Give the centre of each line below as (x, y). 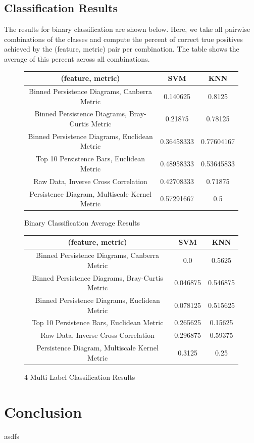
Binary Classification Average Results (82, 223)
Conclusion (43, 411)
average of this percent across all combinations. (77, 58)
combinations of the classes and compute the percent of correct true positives (123, 39)
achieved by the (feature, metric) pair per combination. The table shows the (122, 49)
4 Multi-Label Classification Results (80, 376)
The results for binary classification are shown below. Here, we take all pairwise (127, 29)
